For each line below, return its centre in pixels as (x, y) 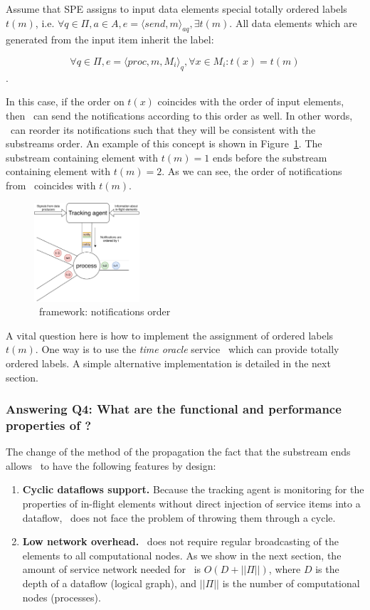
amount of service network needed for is (112, 569)
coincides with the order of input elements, (251, 101)
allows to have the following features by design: (111, 465)
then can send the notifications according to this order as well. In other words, (179, 115)
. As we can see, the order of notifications (252, 171)
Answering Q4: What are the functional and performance (174, 409)
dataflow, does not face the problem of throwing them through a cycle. (179, 517)
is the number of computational (291, 583)
